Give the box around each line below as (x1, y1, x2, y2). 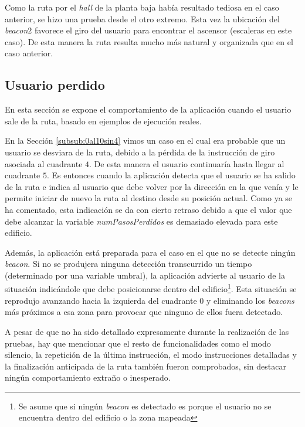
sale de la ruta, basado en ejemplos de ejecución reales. (5, 114, 202, 127)
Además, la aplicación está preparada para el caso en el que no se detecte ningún (5, 246, 296, 258)
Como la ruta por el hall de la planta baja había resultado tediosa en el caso (5, 1, 279, 13)
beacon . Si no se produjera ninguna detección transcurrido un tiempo (5, 257, 252, 270)
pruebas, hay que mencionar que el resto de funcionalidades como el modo (5, 337, 271, 349)
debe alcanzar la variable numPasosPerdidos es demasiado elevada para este (5, 215, 278, 227)
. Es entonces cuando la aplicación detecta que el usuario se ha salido (47, 169, 296, 181)
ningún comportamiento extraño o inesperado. (5, 371, 171, 384)
